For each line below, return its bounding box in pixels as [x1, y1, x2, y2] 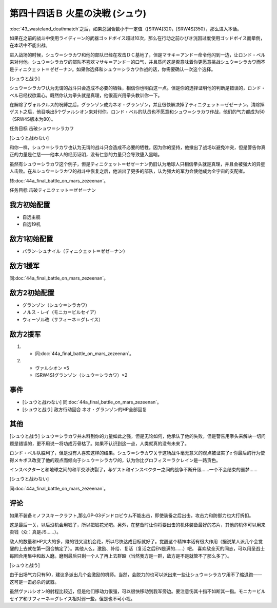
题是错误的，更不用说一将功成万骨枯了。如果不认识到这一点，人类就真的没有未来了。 [9, 440, 189, 447]
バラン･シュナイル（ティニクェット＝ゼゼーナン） [22, 248, 128, 254]
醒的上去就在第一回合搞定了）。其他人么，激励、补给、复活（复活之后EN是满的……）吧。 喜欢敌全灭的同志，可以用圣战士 [9, 545, 265, 552]
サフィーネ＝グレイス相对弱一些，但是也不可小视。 [27, 595, 135, 601]
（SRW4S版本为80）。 [9, 116, 56, 122]
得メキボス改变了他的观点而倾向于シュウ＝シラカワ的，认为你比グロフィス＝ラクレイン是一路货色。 [9, 457, 221, 463]
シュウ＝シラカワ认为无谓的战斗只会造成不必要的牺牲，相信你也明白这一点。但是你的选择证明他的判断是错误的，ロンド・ [9, 85, 266, 91]
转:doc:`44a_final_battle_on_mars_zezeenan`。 [9, 177, 109, 183]
